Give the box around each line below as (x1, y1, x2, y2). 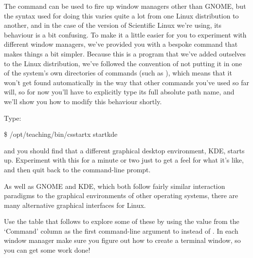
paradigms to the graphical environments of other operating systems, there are (4, 190, 238, 201)
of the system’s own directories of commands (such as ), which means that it (4, 68, 232, 78)
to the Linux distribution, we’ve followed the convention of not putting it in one (4, 58, 242, 68)
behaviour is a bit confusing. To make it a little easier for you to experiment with (4, 29, 247, 39)
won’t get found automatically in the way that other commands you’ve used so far (4, 77, 249, 87)
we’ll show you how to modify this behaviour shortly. (4, 96, 162, 106)
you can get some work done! (4, 245, 90, 255)
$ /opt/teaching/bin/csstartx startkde (4, 129, 118, 139)
